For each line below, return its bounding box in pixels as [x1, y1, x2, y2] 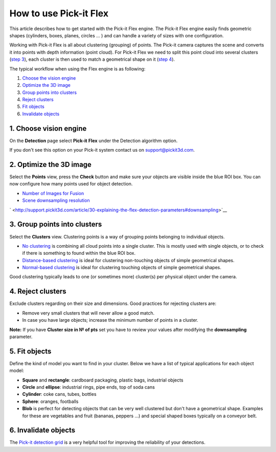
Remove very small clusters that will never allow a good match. [22, 310, 155, 316]
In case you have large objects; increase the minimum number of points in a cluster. [22, 317, 199, 323]
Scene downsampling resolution [22, 197, 90, 204]
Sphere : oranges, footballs [22, 398, 79, 405]
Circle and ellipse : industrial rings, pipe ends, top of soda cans [22, 384, 155, 390]
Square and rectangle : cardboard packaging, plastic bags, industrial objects [22, 377, 183, 383]
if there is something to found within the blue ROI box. [22, 250, 135, 256]
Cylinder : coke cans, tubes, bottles [22, 391, 97, 397]
